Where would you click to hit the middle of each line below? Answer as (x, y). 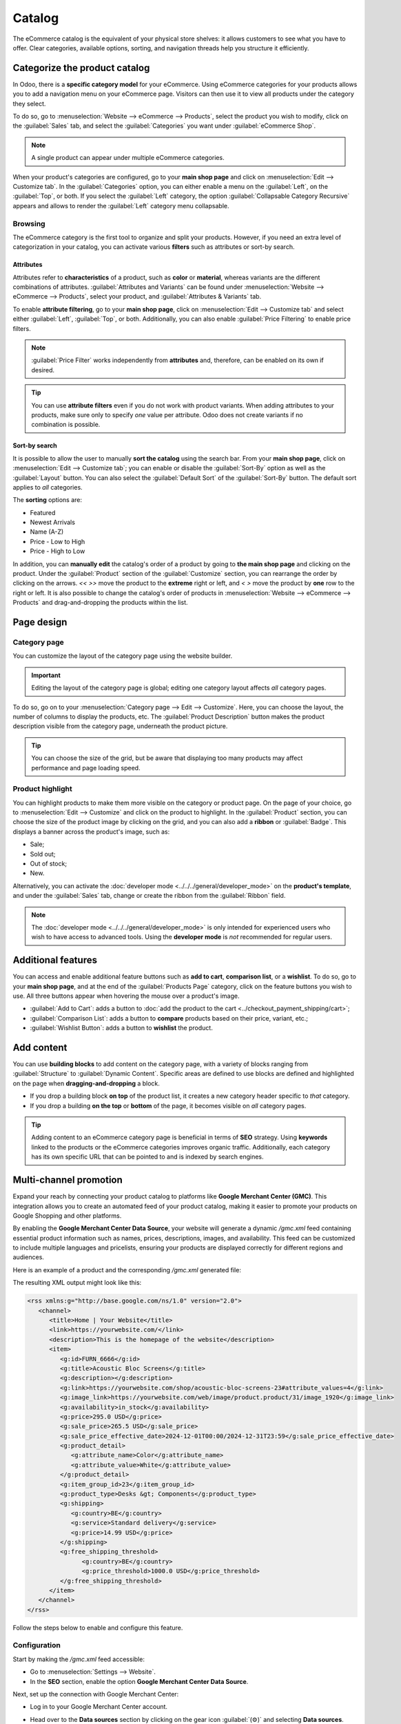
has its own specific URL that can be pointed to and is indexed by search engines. (147, 1157)
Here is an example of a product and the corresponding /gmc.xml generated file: (127, 1270)
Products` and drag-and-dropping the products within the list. (100, 603)
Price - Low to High (58, 541)
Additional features (55, 960)
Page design (40, 622)
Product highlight (42, 789)
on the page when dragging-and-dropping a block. (86, 1083)
